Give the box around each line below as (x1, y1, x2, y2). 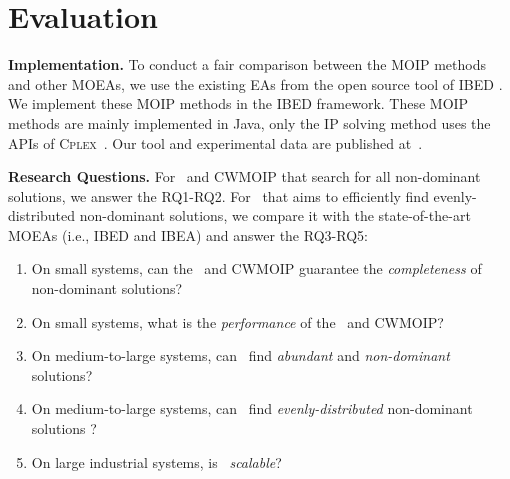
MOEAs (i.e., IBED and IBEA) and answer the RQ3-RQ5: (8, 224, 368, 245)
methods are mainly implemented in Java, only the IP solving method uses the (8, 112, 491, 133)
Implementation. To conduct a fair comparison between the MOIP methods (8, 54, 486, 75)
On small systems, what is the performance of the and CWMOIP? (31, 311, 444, 332)
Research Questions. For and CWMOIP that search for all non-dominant (8, 166, 481, 187)
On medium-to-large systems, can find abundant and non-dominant (31, 345, 450, 366)
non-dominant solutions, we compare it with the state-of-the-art (79, 205, 471, 226)
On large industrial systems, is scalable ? (31, 451, 282, 472)
